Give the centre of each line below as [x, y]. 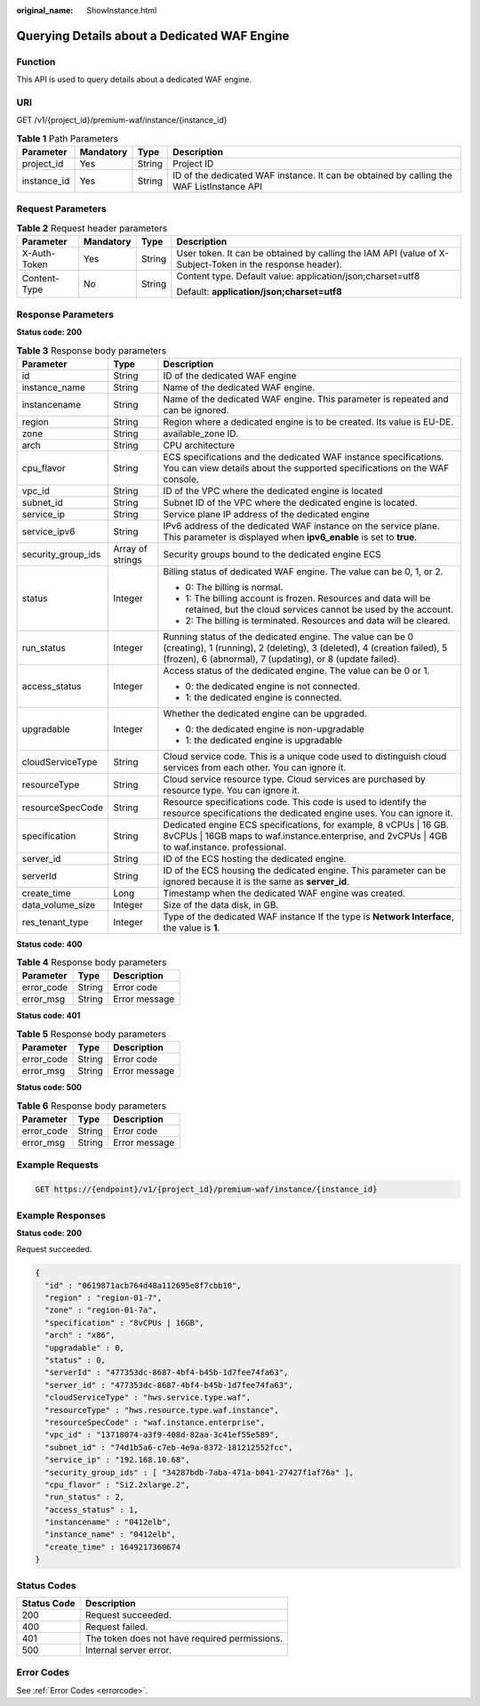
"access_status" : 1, [92, 1510]
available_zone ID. [201, 434]
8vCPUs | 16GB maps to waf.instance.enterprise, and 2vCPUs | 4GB [305, 835]
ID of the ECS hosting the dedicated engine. [255, 858]
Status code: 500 [49, 1087]
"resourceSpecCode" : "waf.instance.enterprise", [155, 1422]
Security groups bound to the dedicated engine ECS [272, 554]
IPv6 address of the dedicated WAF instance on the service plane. [301, 525]
